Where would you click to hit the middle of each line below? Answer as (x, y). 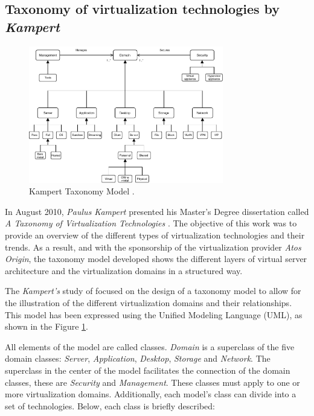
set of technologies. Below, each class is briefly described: (110, 405)
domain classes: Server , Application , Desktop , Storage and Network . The (138, 358)
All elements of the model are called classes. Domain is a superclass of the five (150, 346)
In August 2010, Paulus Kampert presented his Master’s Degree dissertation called (157, 211)
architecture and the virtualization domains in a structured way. (124, 270)
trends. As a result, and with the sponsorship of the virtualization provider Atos (153, 247)
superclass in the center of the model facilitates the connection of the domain (148, 370)
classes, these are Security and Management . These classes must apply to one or (152, 382)
